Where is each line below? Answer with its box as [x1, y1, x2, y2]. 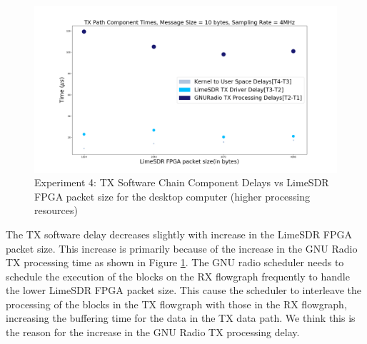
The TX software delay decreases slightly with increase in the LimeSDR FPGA [6, 226, 352, 241]
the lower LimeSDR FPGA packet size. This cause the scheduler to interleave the [6, 283, 362, 298]
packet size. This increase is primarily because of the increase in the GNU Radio [6, 241, 358, 256]
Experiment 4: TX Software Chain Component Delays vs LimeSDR [34, 175, 329, 190]
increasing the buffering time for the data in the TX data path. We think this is [6, 310, 356, 325]
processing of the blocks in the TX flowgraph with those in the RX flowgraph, [6, 296, 347, 311]
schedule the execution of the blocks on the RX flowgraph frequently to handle [6, 268, 350, 283]
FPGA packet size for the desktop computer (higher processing [34, 188, 310, 203]
